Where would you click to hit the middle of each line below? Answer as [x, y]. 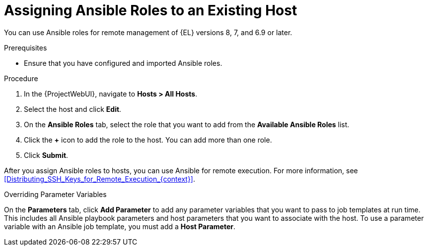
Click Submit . [46, 155]
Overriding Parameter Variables [55, 194]
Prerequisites [26, 48]
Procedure [21, 78]
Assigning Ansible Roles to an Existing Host [151, 10]
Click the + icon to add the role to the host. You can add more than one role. [148, 140]
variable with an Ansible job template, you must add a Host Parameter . [120, 226]
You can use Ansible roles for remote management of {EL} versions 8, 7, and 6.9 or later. [148, 32]
